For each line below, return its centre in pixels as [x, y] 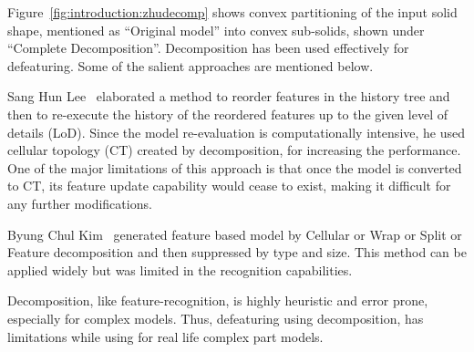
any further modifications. [80, 203]
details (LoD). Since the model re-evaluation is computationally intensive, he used [237, 132]
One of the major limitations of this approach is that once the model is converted [235, 167]
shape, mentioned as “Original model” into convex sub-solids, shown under [216, 30]
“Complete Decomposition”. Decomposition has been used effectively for [208, 48]
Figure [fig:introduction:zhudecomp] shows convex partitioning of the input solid [232, 12]
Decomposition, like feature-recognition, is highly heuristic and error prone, [218, 300]
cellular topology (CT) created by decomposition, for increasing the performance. [234, 150]
